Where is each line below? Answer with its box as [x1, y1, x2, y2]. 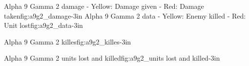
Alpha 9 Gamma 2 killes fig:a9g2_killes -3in [4, 36, 131, 46]
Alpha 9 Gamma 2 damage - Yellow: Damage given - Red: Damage [4, 1, 204, 11]
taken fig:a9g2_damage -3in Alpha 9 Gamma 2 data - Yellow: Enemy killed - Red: [4, 10, 246, 21]
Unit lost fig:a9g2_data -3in [4, 20, 83, 30]
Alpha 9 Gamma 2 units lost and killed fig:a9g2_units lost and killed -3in [4, 53, 220, 63]
